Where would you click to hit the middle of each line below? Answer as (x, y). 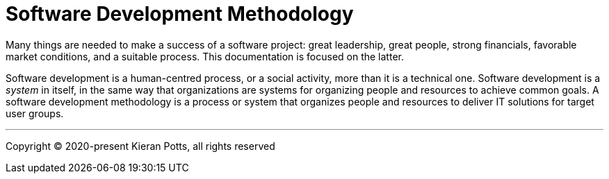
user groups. (35, 113)
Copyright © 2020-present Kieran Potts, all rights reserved (140, 146)
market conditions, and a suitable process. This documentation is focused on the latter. (205, 56)
